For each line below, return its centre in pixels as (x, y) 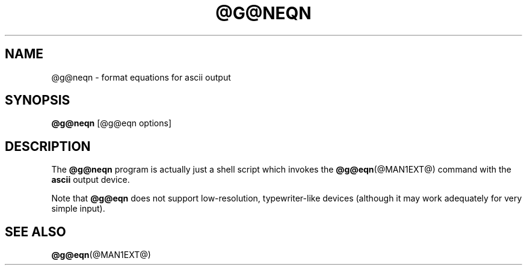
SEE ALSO (35, 232)
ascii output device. (91, 180)
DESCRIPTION (48, 146)
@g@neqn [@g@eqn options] (112, 123)
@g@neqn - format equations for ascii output (141, 77)
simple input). (78, 209)
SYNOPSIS (38, 100)
